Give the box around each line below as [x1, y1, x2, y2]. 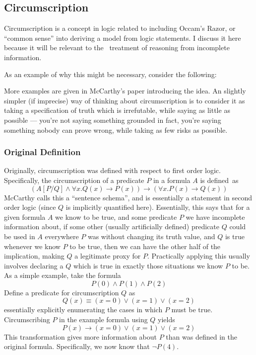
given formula [4, 211, 46, 222]
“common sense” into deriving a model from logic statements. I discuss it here [4, 32, 241, 43]
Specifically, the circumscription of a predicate [4, 175, 144, 185]
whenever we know [4, 241, 61, 251]
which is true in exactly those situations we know [73, 260, 223, 270]
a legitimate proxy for [74, 251, 141, 261]
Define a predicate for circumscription [4, 287, 119, 297]
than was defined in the [166, 331, 237, 342]
